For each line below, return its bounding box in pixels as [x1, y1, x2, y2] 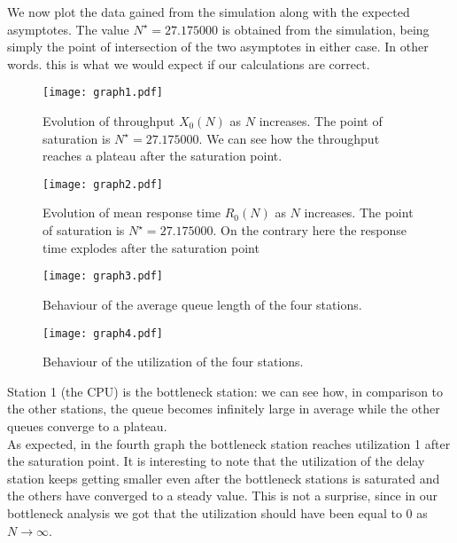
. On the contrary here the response [213, 221, 407, 240]
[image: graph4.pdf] [43, 327, 164, 340]
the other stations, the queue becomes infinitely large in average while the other [7, 399, 440, 418]
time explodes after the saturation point [43, 238, 259, 256]
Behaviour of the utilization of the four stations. [43, 352, 304, 371]
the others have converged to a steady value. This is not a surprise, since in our [7, 486, 438, 505]
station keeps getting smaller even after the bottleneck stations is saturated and [7, 468, 440, 487]
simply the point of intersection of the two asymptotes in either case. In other [7, 37, 429, 56]
